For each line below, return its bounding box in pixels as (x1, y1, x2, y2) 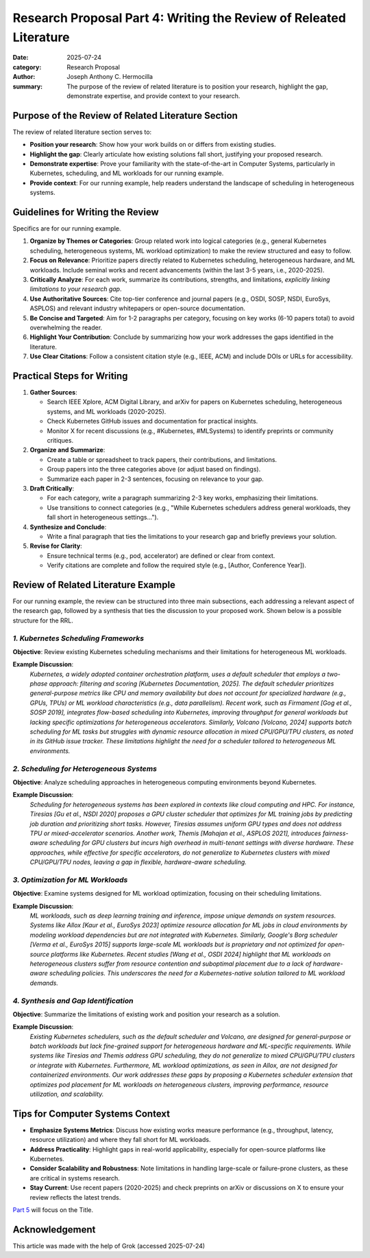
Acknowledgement (12, 1224, 96, 1235)
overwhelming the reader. (29, 323, 103, 331)
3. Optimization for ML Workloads (12, 875, 128, 885)
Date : (12, 54, 29, 62)
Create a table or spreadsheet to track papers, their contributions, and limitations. (47, 455, 277, 463)
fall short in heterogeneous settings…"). (47, 513, 159, 522)
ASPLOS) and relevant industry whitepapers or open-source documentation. (29, 304, 246, 312)
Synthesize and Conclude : (29, 522, 107, 531)
